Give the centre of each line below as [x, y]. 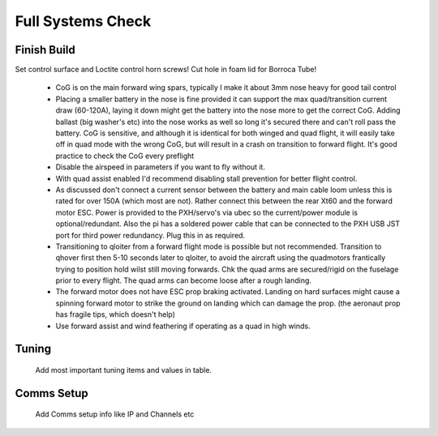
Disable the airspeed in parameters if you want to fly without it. [160, 167]
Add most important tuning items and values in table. [124, 370]
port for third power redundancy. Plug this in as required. [150, 235]
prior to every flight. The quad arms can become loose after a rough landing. [184, 280]
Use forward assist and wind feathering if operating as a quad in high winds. [183, 326]
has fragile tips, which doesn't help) [116, 314]
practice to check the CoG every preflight [125, 156]
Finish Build [45, 50]
